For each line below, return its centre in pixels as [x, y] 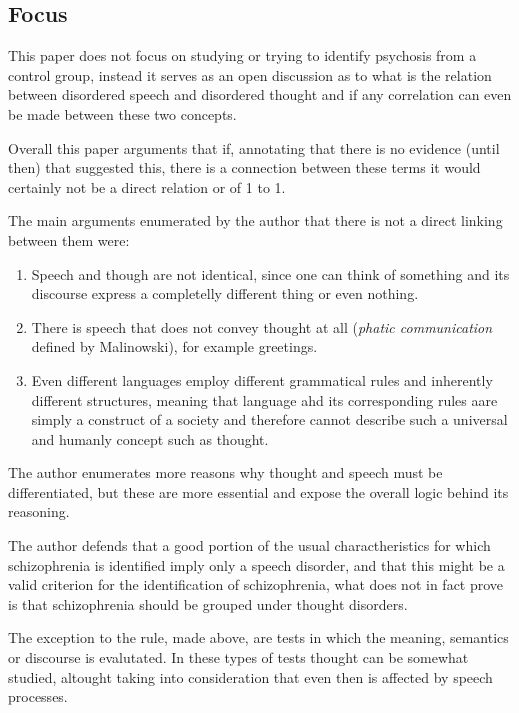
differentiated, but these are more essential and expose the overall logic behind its [258, 491]
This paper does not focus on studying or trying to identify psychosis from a [242, 55]
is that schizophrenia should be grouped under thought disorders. [208, 603]
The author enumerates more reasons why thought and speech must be [225, 472]
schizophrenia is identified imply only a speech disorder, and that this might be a [256, 564]
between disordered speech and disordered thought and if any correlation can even [260, 94]
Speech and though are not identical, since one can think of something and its [270, 273]
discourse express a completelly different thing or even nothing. [225, 293]
